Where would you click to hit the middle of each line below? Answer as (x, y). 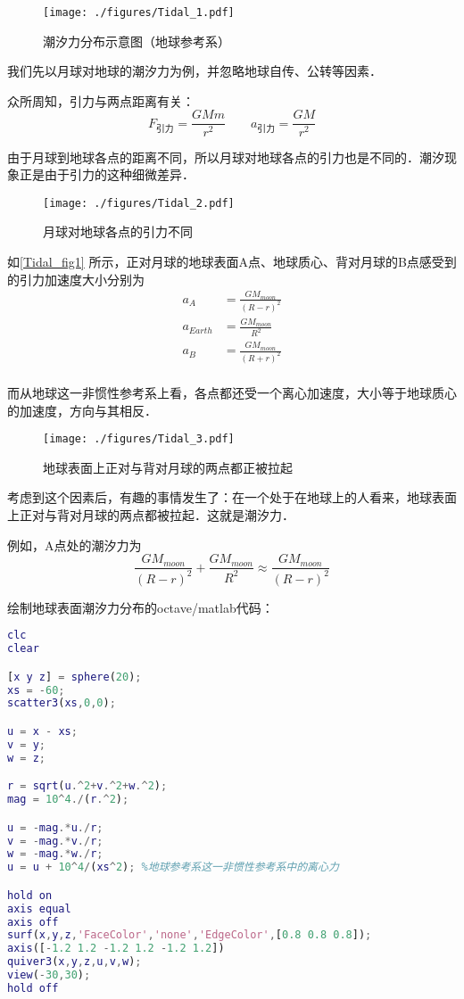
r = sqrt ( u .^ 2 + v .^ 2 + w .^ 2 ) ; (87, 786)
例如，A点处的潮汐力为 (75, 545)
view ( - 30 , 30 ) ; (49, 975)
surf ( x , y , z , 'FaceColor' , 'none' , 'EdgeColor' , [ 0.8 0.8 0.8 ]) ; (190, 935)
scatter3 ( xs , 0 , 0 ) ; (62, 703)
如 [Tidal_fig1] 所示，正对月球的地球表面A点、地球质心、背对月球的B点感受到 (232, 261)
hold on (30, 895)
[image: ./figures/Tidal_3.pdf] (139, 439)
